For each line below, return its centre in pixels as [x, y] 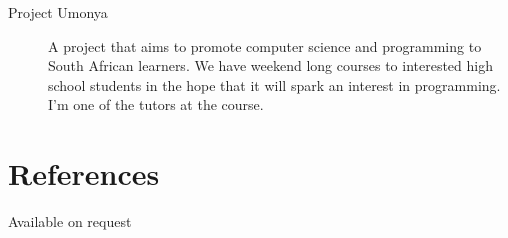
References [84, 173]
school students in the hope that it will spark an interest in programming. [274, 84]
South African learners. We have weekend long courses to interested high [270, 65]
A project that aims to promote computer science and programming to [265, 45]
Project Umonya [58, 12]
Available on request [70, 221]
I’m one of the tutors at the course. [156, 104]
